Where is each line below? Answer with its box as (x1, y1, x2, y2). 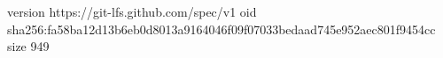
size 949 (7, 37, 50, 55)
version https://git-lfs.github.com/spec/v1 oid (7, 3, 257, 20)
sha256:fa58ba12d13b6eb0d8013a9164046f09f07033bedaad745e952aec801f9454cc (7, 19, 436, 38)
